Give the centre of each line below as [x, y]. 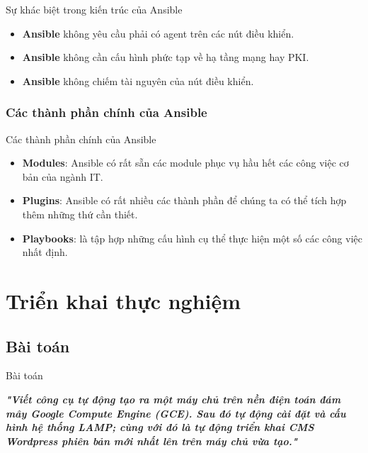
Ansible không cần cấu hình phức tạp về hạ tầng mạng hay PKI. [166, 57]
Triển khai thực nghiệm [123, 300]
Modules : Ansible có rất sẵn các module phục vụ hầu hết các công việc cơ [185, 163]
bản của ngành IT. [63, 176]
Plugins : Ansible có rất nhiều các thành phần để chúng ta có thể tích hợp [184, 200]
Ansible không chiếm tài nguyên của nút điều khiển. [138, 80]
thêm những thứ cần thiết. [80, 214]
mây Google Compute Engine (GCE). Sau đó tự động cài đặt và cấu [176, 413]
